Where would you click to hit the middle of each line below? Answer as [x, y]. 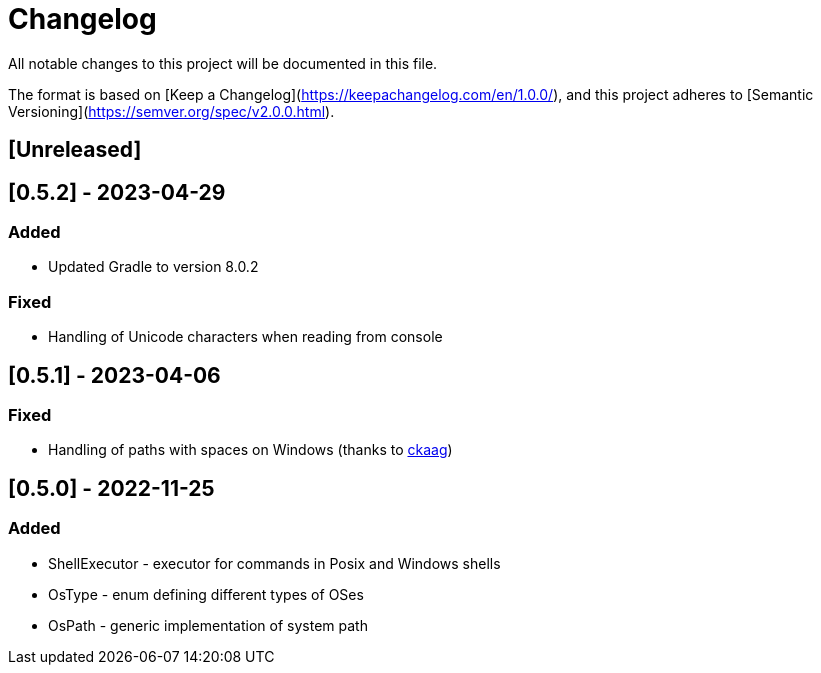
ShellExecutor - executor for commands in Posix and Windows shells [274, 563]
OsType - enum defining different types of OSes [206, 594]
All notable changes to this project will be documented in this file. [223, 63]
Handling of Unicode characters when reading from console [245, 337]
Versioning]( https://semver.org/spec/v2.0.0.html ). [171, 111]
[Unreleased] [75, 150]
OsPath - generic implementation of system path [208, 625]
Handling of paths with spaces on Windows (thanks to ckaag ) [250, 450]
